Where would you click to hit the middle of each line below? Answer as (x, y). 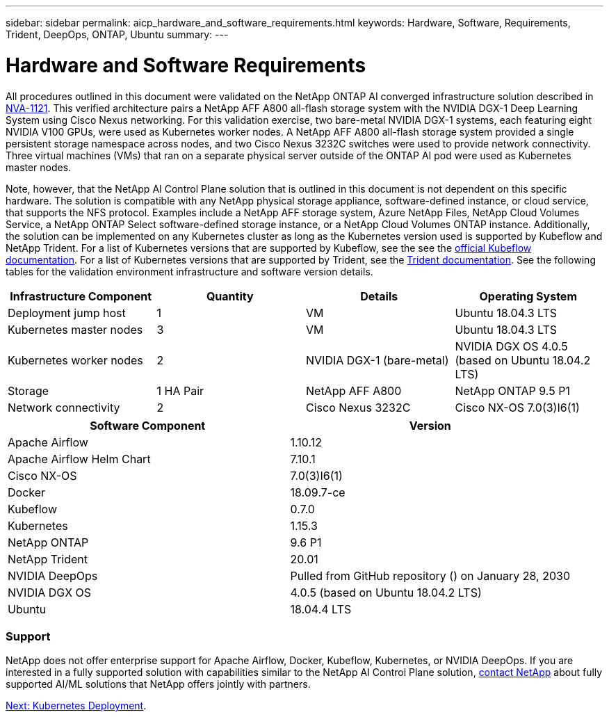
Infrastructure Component (81, 296)
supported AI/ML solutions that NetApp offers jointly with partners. (158, 684)
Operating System (528, 296)
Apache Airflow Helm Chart (79, 459)
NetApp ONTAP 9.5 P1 (512, 390)
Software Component (148, 425)
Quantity (230, 296)
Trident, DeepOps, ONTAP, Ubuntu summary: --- (117, 34)
